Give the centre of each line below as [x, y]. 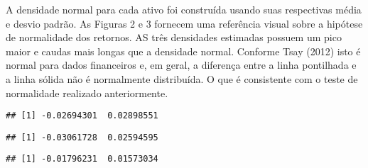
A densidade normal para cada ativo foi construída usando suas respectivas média [184, 9]
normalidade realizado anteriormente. [87, 93]
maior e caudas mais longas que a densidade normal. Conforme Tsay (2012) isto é [183, 51]
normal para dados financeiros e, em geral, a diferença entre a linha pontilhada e [181, 65]
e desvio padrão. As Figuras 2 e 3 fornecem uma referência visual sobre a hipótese [184, 23]
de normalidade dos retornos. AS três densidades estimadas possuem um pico [174, 37]
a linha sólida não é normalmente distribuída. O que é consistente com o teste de [182, 78]
